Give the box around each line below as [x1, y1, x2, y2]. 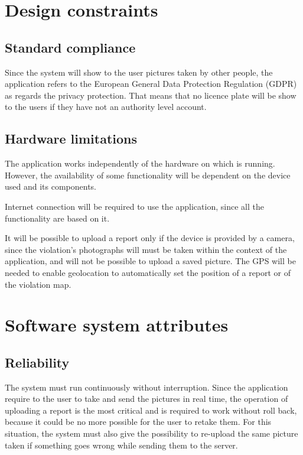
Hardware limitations [5, 129, 138, 148]
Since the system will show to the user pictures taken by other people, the [5, 66, 273, 78]
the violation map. [5, 278, 71, 290]
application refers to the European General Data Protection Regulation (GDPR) [5, 77, 297, 90]
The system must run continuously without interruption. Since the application [5, 381, 288, 393]
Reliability [5, 353, 70, 371]
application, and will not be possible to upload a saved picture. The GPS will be [5, 255, 296, 267]
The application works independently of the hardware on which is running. [5, 157, 275, 170]
